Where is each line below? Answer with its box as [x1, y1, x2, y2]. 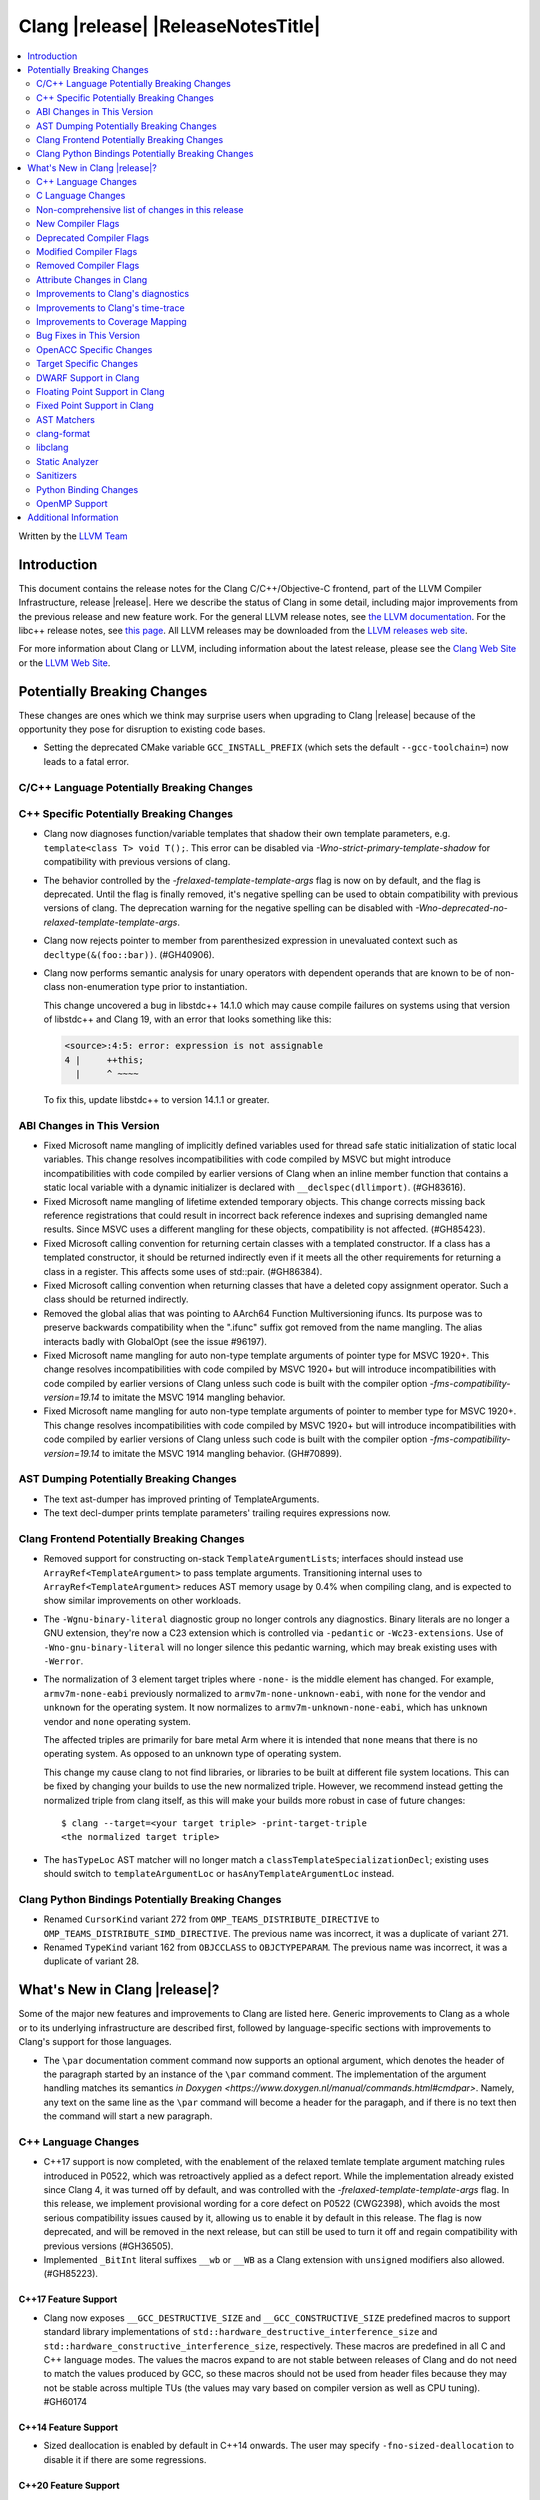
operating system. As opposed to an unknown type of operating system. [43, 1748, 342, 1760]
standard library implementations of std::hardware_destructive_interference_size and [43, 2326, 438, 2338]
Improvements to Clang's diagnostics [36, 288, 190, 300]
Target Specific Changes [36, 358, 139, 370]
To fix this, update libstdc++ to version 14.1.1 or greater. [43, 1093, 270, 1105]
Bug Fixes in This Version [36, 330, 140, 342]
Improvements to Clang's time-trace [36, 301, 185, 314]
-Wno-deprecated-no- [415, 902, 509, 914]
